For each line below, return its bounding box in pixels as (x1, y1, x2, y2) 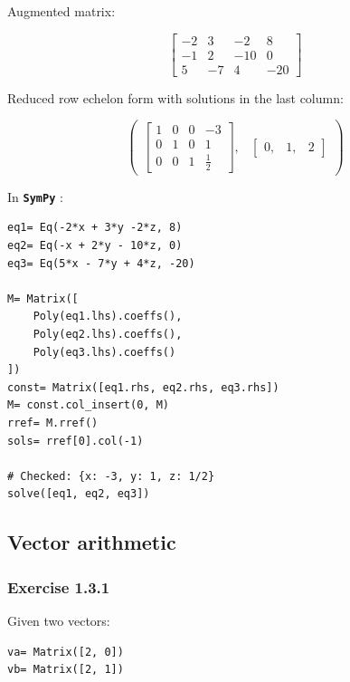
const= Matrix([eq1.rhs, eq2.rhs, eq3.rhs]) (7, 380, 279, 394)
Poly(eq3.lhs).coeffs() (33, 345, 176, 359)
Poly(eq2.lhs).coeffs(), (33, 328, 183, 341)
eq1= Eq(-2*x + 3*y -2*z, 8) (7, 221, 183, 235)
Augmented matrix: (7, 2, 116, 20)
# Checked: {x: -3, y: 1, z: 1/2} (7, 469, 215, 483)
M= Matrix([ (7, 292, 79, 305)
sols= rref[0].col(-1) (7, 434, 144, 447)
